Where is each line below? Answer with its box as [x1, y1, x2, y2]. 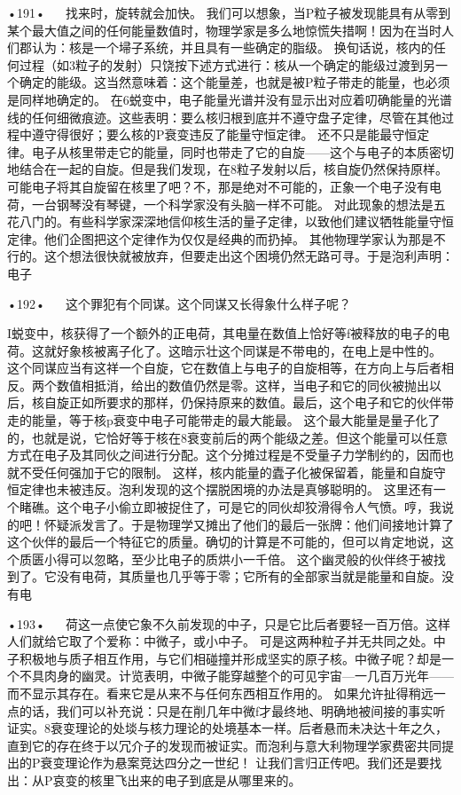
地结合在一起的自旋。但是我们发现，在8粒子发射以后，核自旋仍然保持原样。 [7, 160, 448, 178]
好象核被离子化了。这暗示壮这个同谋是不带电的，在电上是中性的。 [56, 341, 441, 359]
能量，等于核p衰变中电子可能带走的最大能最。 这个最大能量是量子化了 [31, 411, 441, 429]
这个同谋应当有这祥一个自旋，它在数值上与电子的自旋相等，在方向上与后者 [7, 358, 441, 377]
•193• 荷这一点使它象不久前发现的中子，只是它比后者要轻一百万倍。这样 [7, 614, 451, 633]
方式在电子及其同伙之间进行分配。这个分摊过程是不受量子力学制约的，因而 [7, 445, 441, 464]
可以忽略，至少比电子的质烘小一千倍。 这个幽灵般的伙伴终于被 [68, 549, 434, 568]
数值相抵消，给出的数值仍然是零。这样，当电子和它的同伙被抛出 [56, 375, 429, 394]
